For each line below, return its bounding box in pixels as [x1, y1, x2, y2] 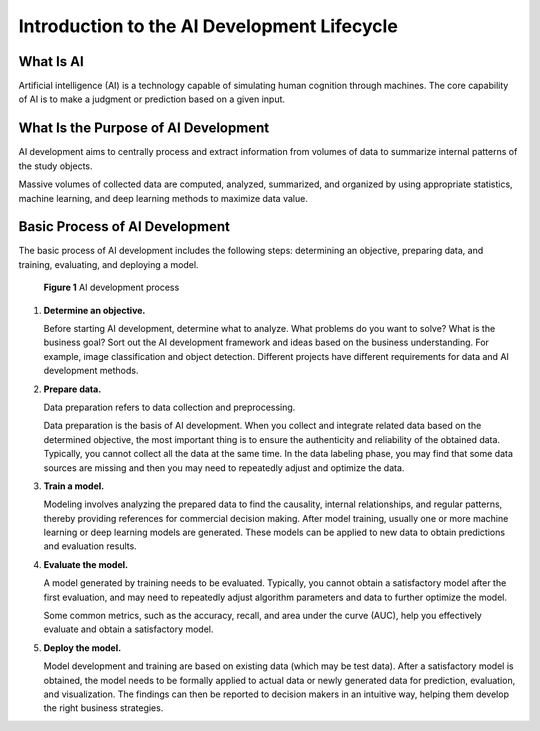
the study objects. [18, 160, 94, 172]
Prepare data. [43, 383, 102, 395]
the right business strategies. [43, 702, 164, 714]
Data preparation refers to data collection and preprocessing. [43, 401, 296, 413]
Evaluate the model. [43, 558, 129, 570]
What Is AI [18, 53, 84, 70]
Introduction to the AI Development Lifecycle [18, 15, 399, 37]
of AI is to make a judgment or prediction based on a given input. [18, 93, 285, 105]
